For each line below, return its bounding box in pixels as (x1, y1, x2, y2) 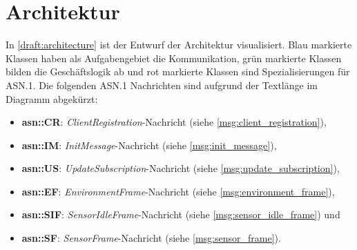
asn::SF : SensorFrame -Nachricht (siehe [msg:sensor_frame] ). (21, 231, 281, 245)
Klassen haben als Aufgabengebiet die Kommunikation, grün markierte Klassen (6, 50, 342, 65)
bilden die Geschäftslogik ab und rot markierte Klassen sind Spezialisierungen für (6, 64, 350, 79)
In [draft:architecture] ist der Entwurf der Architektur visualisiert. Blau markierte (6, 37, 352, 52)
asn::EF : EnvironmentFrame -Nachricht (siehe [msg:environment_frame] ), (21, 184, 335, 198)
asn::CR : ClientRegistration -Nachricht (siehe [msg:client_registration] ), (21, 115, 327, 129)
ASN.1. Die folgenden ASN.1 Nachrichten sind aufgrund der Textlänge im (6, 77, 318, 92)
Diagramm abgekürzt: (6, 91, 98, 106)
